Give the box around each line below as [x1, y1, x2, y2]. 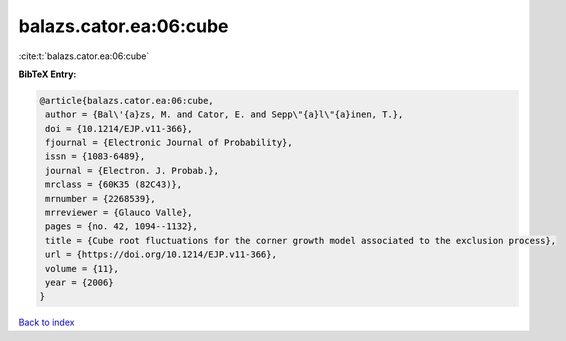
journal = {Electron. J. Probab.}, [45, 165, 220, 176]
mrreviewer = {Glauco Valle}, [45, 207, 194, 219]
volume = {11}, [45, 263, 120, 274]
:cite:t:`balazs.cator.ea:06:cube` [18, 50, 150, 62]
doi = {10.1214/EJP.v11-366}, [45, 123, 194, 134]
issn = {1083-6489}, [45, 151, 146, 162]
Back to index [18, 316, 75, 329]
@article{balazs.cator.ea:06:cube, [39, 95, 214, 106]
